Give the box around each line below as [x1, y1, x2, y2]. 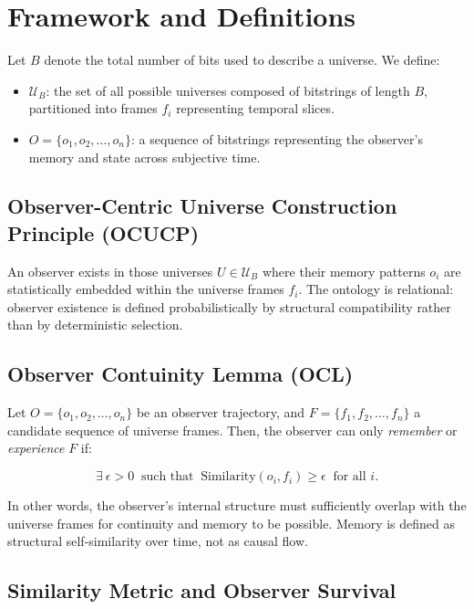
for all [333, 470, 366, 484]
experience [7, 438, 65, 457]
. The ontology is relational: [298, 279, 454, 299]
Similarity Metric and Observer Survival [7, 576, 397, 604]
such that [140, 470, 194, 484]
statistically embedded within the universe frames [7, 279, 284, 299]
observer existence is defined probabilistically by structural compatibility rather [7, 297, 451, 316]
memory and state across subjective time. [28, 147, 261, 166]
